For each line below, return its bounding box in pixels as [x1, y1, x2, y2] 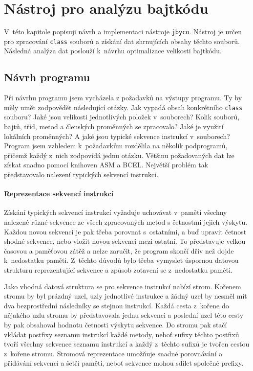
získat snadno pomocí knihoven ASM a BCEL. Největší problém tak [4, 160, 209, 170]
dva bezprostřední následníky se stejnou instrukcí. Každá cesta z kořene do [4, 300, 229, 310]
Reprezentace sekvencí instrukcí [4, 188, 114, 199]
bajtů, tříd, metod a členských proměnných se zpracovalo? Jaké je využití [4, 121, 224, 132]
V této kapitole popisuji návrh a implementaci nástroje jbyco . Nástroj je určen [4, 26, 242, 37]
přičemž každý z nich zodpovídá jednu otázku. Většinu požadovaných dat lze [4, 150, 234, 160]
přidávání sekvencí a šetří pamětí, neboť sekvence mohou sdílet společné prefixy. [4, 358, 244, 368]
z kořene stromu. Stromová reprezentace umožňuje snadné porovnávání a [4, 348, 223, 358]
